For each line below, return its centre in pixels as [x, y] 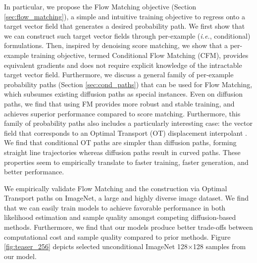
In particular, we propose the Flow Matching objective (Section [100, 6]
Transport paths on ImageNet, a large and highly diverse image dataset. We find [126, 198]
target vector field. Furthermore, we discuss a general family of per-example [119, 75]
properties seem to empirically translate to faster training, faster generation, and [126, 162]
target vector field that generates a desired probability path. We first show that [125, 26]
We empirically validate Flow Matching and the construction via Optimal [116, 188]
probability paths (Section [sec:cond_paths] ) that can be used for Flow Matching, [128, 84]
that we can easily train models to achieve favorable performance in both [115, 207]
